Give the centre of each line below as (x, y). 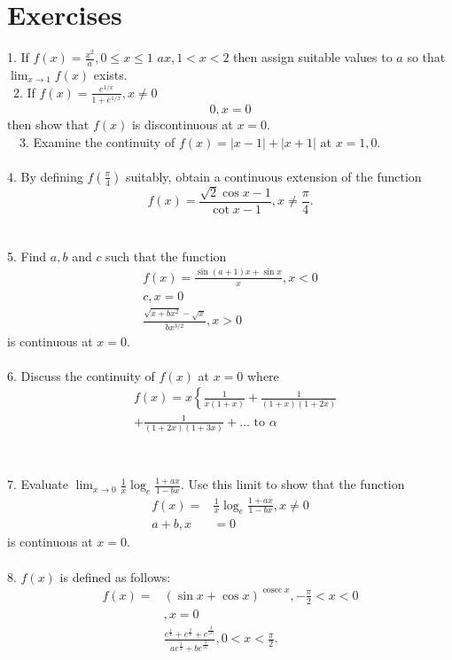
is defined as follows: (115, 576)
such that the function (166, 256)
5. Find (27, 256)
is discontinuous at (182, 124)
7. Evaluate (38, 484)
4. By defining (45, 176)
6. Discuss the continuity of (81, 375)
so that (426, 57)
